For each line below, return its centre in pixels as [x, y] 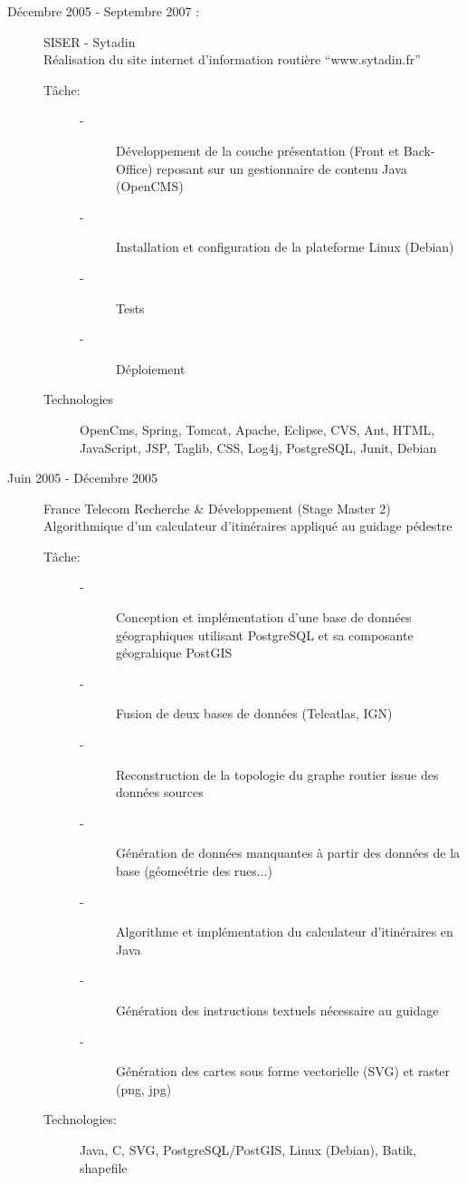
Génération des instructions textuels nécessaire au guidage [277, 1010]
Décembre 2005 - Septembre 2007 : [104, 11]
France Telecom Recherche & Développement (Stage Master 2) [217, 508]
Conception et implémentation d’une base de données [264, 617]
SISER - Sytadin [90, 41]
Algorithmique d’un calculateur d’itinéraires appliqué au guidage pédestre [248, 526]
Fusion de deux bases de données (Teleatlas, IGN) [254, 713]
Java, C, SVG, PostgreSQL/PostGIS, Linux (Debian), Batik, [248, 1149]
